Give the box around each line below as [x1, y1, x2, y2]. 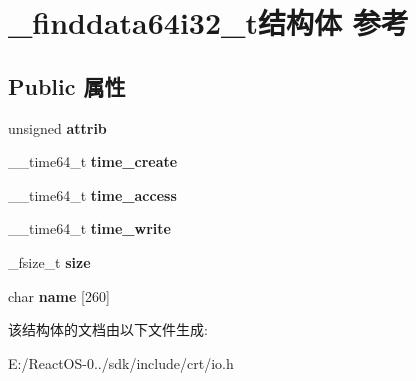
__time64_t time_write [8, 218, 171, 239]
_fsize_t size [8, 251, 91, 272]
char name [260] [8, 285, 110, 306]
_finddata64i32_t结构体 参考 [8, 2, 409, 43]
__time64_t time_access [8, 184, 177, 205]
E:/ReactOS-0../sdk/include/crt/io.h [8, 352, 234, 373]
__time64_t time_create [8, 151, 178, 172]
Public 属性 [8, 70, 126, 101]
